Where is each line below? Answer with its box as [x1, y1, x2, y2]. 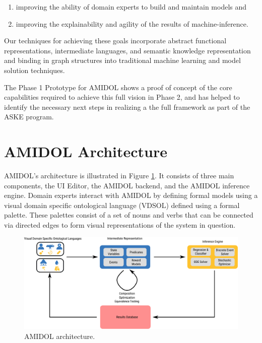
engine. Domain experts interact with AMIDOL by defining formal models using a [4, 190, 258, 200]
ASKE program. [4, 111, 54, 122]
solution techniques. [4, 64, 65, 75]
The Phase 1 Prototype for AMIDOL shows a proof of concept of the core [4, 82, 232, 92]
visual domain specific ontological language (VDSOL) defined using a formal [4, 199, 240, 210]
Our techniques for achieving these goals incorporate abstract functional [4, 35, 227, 46]
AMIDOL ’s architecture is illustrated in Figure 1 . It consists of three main [4, 170, 234, 181]
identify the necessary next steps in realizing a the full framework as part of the [4, 101, 250, 112]
